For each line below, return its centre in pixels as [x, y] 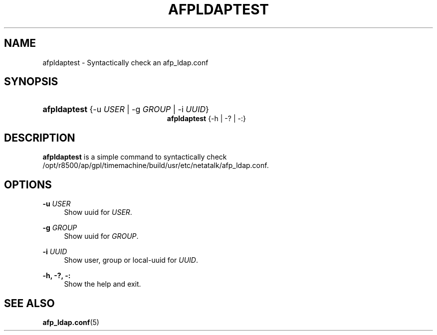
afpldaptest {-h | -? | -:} [206, 119]
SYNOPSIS [31, 82]
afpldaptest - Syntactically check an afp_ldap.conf [125, 62]
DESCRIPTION [40, 138]
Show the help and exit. [103, 284]
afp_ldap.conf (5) [71, 322]
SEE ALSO [29, 303]
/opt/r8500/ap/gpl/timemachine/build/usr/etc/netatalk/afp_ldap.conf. [156, 166]
